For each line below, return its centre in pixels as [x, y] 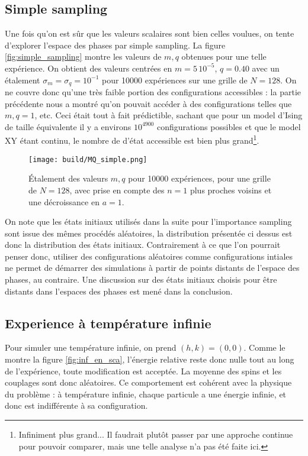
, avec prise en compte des [117, 190]
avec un [266, 68]
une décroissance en [64, 201]
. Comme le [264, 347]
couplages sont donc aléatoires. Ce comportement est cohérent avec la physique [148, 382]
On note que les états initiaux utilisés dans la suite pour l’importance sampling [148, 221]
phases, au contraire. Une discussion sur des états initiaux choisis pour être [141, 279]
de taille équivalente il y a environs [68, 126]
